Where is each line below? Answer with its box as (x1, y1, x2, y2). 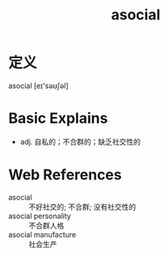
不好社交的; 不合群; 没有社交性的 (28, 202, 136, 212)
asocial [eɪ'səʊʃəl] (8, 81, 69, 90)
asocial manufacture (8, 229, 77, 239)
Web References (8, 166, 123, 184)
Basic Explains (8, 109, 108, 128)
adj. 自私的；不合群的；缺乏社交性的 (19, 136, 141, 146)
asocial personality (8, 211, 71, 220)
